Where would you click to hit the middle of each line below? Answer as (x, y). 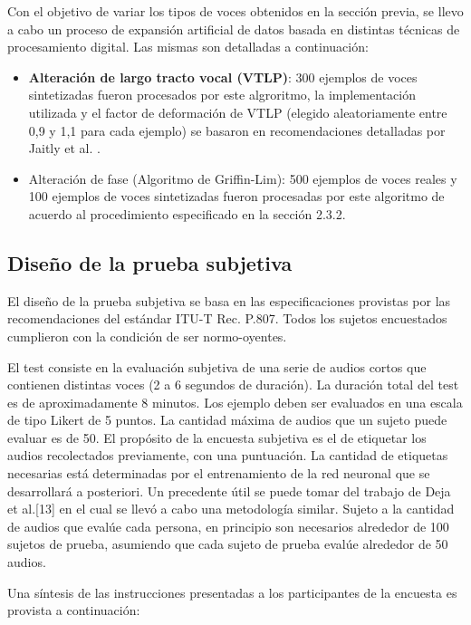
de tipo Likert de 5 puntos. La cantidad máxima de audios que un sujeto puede (227, 420)
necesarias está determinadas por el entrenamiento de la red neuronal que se (219, 473)
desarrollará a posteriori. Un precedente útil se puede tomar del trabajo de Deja (229, 490)
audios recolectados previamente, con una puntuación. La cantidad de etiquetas (228, 455)
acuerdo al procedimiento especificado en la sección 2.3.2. (187, 213)
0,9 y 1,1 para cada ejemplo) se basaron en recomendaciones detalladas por (237, 130)
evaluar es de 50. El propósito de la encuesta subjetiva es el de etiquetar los (217, 437)
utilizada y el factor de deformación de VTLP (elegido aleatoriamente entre (238, 112)
